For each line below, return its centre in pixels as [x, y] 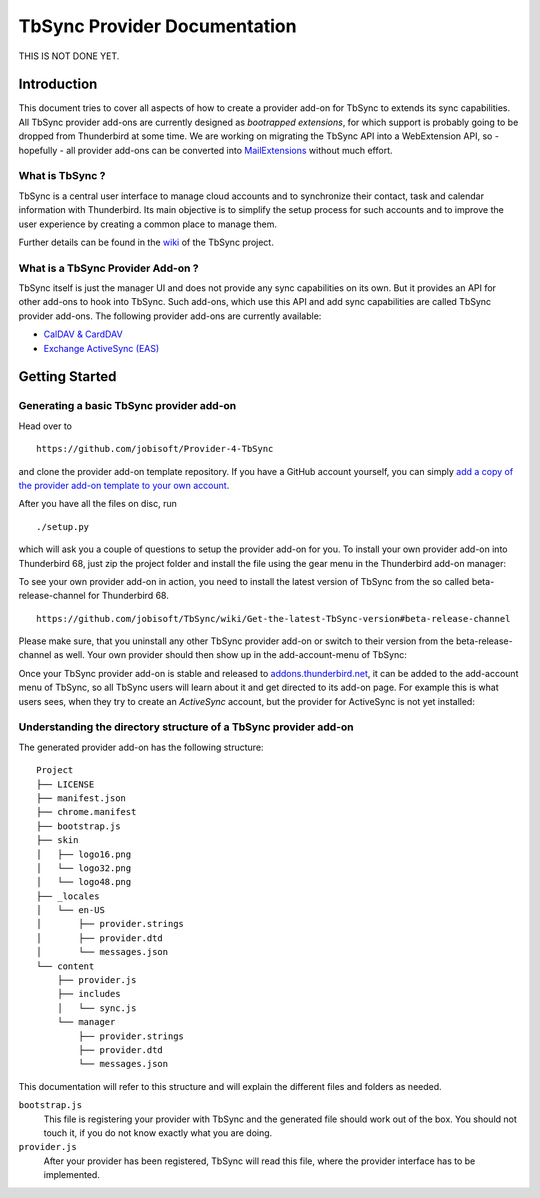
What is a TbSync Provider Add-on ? [108, 268]
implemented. [71, 1175]
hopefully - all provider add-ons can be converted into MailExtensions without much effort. [205, 150]
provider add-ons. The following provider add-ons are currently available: [170, 316]
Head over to [45, 426]
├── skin [57, 840]
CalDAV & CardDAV [83, 334]
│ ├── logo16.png [84, 854]
